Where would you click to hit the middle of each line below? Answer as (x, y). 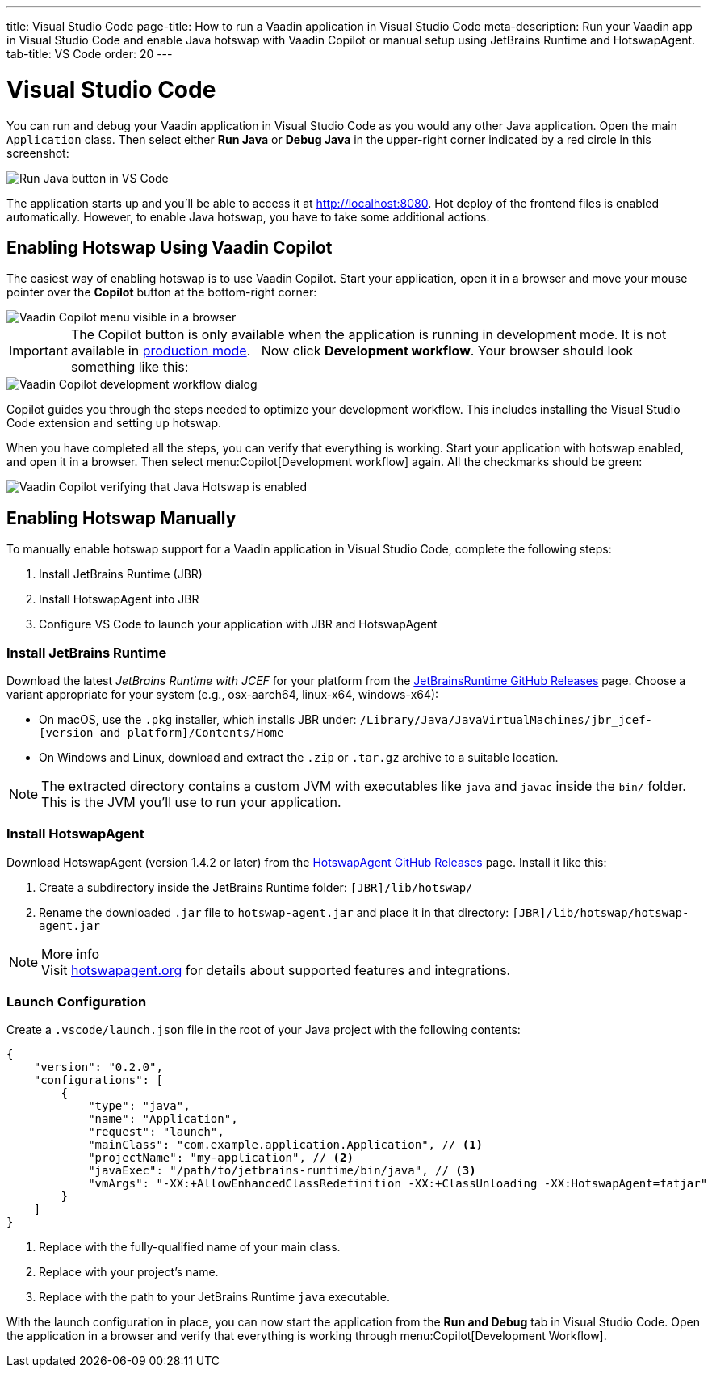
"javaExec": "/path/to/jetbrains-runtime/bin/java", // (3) (282, 1171)
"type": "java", (139, 1106)
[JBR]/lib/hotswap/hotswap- (601, 912)
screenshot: (38, 153)
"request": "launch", (156, 1132)
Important (38, 351)
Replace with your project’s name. (129, 1272)
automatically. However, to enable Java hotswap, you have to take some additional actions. (248, 216)
